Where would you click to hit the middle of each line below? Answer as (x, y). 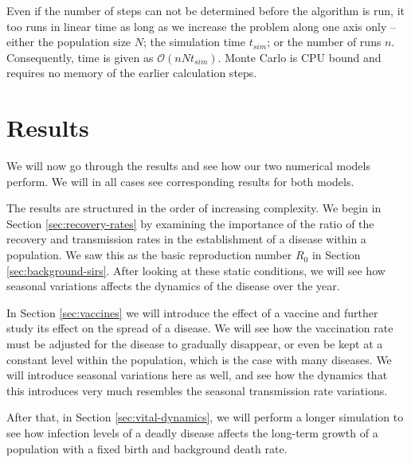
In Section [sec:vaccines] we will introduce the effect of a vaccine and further (192, 312)
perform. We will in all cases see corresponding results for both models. (180, 181)
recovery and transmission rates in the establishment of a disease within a (186, 239)
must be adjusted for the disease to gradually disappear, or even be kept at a (195, 344)
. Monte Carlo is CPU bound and (299, 57)
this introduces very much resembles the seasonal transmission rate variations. (197, 390)
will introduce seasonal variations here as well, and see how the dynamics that (197, 375)
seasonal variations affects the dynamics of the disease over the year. (173, 286)
